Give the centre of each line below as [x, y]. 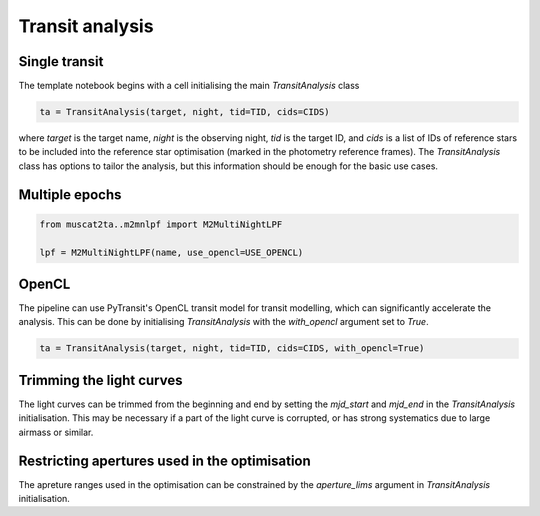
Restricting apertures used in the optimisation [165, 460]
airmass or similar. [56, 432]
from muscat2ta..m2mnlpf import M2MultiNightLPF [161, 224]
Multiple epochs [70, 194]
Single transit [61, 61]
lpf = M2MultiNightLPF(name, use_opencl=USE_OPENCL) [171, 252]
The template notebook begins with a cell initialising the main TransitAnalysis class [189, 86]
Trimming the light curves [100, 380]
